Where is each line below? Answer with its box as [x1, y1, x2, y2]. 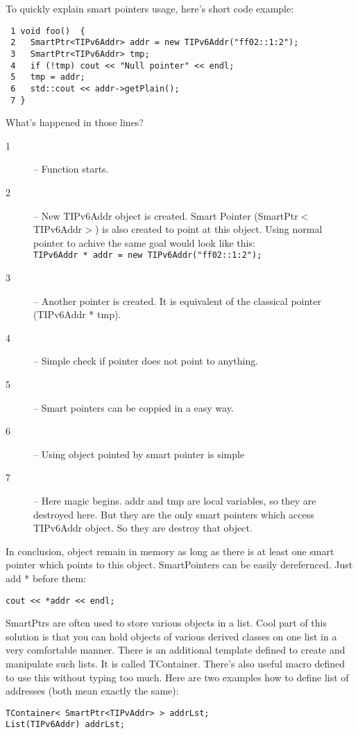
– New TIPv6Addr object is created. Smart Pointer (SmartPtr [33, 208, 298, 222]
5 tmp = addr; [10, 72, 85, 82]
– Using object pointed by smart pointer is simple [33, 446, 245, 461]
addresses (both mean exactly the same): [6, 683, 179, 698]
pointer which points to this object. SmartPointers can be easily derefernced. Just [6, 557, 353, 572]
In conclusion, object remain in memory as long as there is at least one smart [6, 543, 334, 558]
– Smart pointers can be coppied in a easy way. [33, 400, 234, 414]
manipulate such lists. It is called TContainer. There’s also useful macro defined [6, 656, 346, 670]
